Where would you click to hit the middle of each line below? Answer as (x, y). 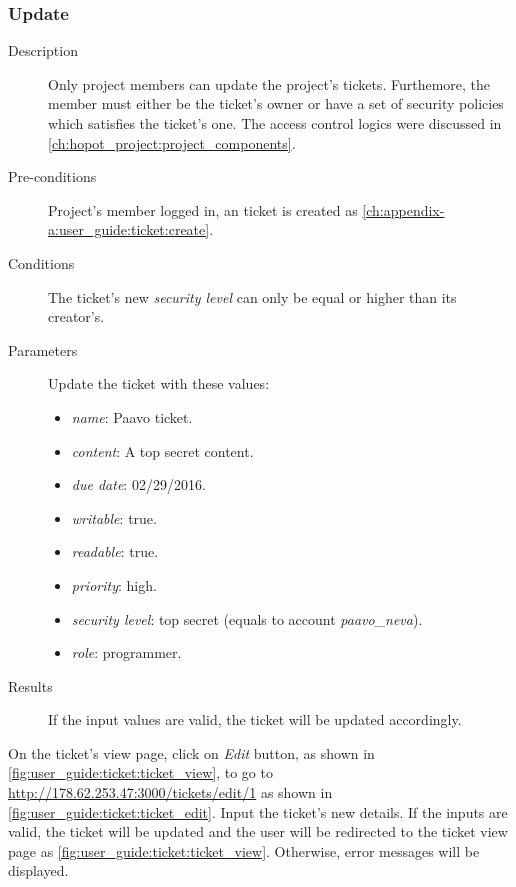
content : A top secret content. (162, 450)
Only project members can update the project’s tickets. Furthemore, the (269, 83)
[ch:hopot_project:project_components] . (172, 142)
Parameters (43, 349)
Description (43, 50)
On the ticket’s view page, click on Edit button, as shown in (191, 752)
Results (30, 685)
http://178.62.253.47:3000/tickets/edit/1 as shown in (170, 792)
